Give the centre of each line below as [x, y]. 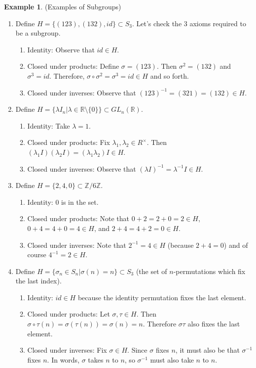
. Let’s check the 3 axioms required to [189, 23]
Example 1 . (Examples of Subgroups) [63, 6]
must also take [172, 359]
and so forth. [169, 75]
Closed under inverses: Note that [77, 245]
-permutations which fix [209, 271]
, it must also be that [207, 350]
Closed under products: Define [73, 66]
